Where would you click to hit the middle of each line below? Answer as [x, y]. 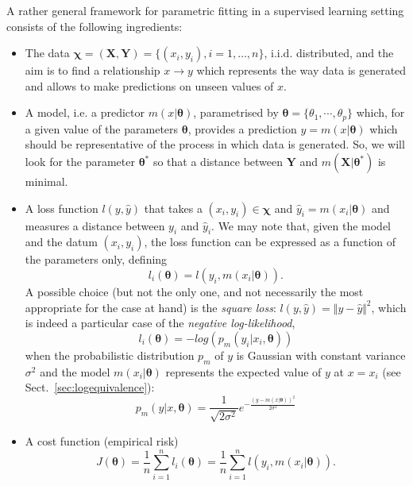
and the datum [61, 242]
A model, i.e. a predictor [85, 112]
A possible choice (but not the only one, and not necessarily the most [194, 291]
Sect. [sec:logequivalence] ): [90, 387]
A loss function [62, 208]
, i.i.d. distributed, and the [329, 53]
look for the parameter [80, 162]
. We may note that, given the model [301, 225]
